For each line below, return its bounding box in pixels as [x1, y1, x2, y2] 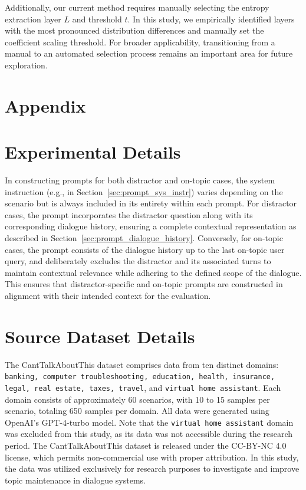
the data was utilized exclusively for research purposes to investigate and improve [5, 462, 300, 475]
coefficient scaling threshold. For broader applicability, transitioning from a [5, 35, 275, 48]
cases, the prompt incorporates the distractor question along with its [5, 208, 253, 221]
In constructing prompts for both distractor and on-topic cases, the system [5, 174, 275, 186]
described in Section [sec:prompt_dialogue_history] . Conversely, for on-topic [5, 232, 283, 244]
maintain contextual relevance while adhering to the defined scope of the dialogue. [5, 266, 302, 278]
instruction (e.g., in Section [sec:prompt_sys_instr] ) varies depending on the [5, 185, 283, 198]
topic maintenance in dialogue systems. [5, 473, 146, 486]
